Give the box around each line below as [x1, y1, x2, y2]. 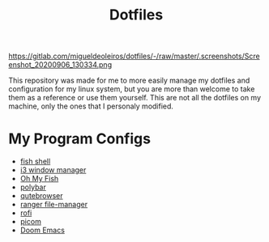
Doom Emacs [19, 225, 65, 236]
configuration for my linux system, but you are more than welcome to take [8, 84, 255, 94]
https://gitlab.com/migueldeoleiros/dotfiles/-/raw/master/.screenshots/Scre [8, 51, 261, 62]
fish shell [19, 156, 51, 167]
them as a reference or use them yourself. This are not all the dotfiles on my [8, 93, 262, 103]
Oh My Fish [19, 174, 59, 184]
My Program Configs [8, 129, 152, 148]
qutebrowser [19, 191, 63, 201]
